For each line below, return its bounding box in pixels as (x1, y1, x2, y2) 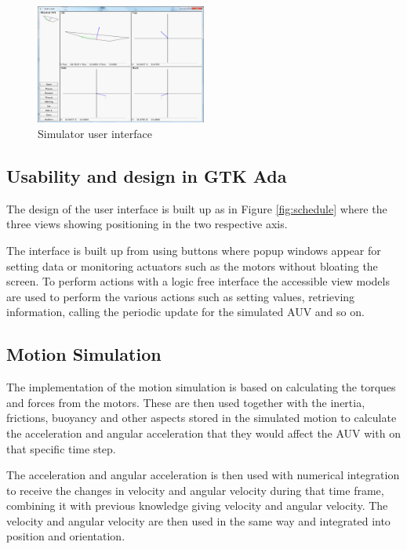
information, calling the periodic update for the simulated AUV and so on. (6, 304, 365, 320)
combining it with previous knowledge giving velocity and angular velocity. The (6, 497, 388, 514)
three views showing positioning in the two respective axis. (6, 216, 288, 232)
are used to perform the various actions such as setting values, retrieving (6, 288, 355, 304)
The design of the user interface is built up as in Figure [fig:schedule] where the (6, 200, 387, 216)
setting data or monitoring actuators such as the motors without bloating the (6, 257, 378, 274)
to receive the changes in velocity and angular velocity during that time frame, (6, 482, 384, 498)
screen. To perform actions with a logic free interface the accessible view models (6, 273, 390, 289)
